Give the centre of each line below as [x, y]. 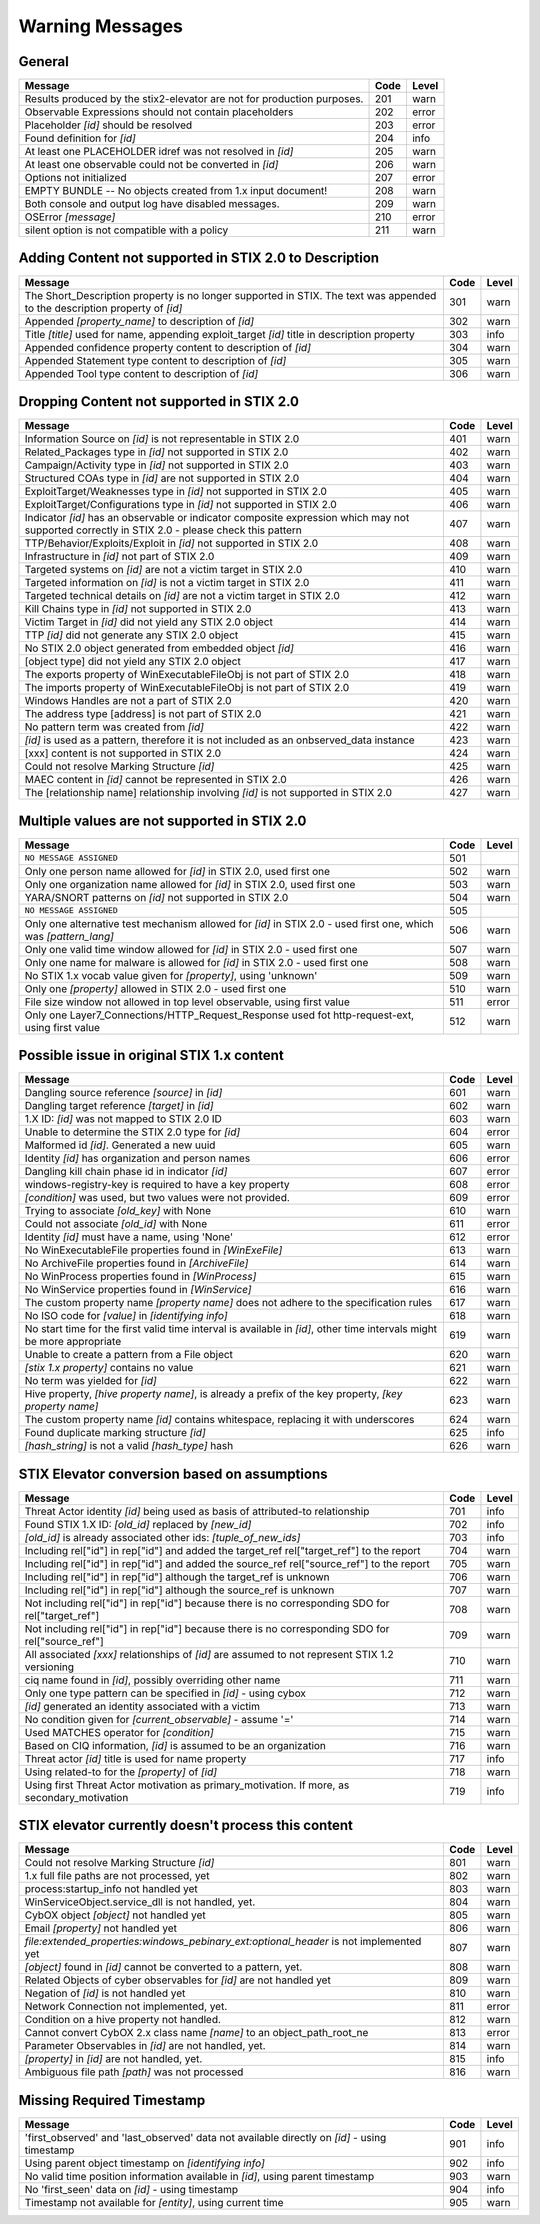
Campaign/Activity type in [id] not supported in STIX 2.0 [156, 465]
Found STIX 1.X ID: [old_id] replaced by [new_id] [138, 1524]
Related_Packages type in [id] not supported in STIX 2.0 [156, 452]
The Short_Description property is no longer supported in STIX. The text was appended [230, 295]
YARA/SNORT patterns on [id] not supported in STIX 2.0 [156, 897]
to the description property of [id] [103, 308]
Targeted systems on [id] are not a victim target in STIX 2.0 [163, 570]
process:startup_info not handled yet [111, 1889]
